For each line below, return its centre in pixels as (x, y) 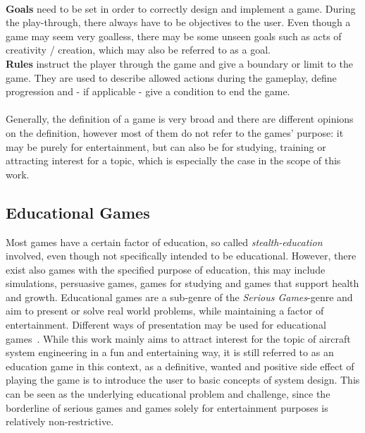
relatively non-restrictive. (60, 421)
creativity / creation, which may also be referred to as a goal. (138, 50)
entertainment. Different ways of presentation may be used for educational (166, 325)
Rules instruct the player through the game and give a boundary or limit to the (179, 63)
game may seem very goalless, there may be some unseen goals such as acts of (174, 36)
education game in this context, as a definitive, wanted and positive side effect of (180, 366)
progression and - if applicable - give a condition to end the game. (148, 91)
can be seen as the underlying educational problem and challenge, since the (168, 394)
